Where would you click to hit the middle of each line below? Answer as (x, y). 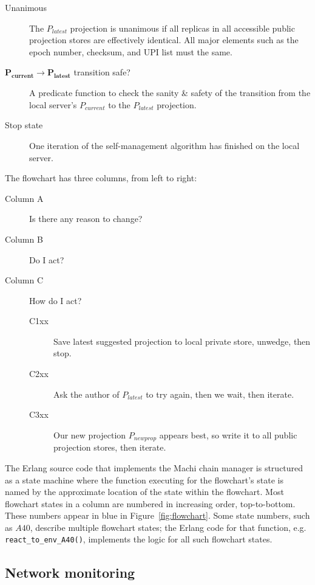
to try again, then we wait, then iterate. (220, 394)
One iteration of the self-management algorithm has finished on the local (164, 145)
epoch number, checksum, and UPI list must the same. (131, 51)
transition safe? (102, 72)
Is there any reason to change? (86, 219)
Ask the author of (86, 394)
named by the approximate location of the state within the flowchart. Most (144, 492)
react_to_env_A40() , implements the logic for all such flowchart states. (139, 539)
